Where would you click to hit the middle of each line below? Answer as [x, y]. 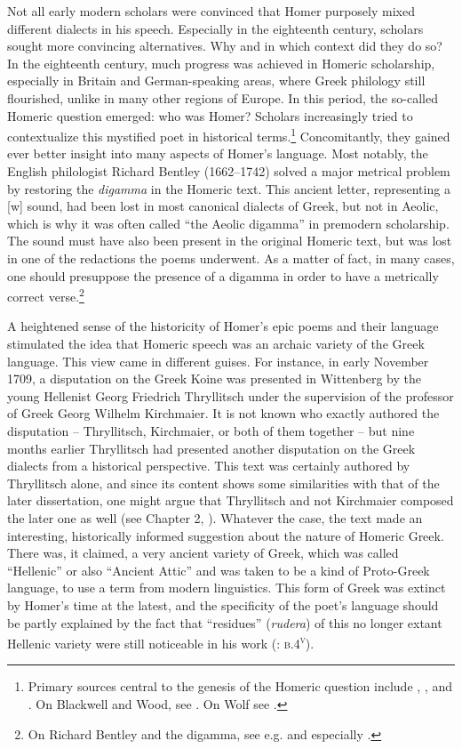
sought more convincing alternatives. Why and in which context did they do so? [225, 46]
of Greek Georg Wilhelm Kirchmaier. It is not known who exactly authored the [223, 413]
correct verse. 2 [46, 295]
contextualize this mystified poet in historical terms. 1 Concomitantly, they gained [229, 135]
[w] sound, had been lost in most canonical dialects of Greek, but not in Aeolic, [223, 206]
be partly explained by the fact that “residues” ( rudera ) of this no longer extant [225, 622]
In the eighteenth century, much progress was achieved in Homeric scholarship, [221, 63]
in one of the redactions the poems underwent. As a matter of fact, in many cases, [231, 258]
